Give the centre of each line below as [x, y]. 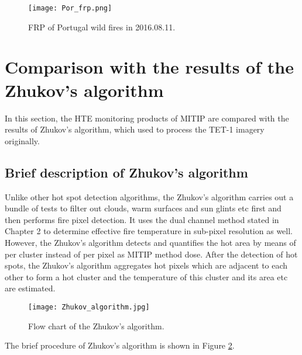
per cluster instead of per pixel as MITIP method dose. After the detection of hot [151, 254]
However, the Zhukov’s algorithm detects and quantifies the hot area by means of [150, 242]
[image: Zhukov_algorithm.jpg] [89, 307]
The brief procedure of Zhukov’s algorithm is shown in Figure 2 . [120, 345]
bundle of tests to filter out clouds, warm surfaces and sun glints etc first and [143, 208]
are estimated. [30, 288]
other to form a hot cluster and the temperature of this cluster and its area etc [146, 276]
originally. [22, 140]
